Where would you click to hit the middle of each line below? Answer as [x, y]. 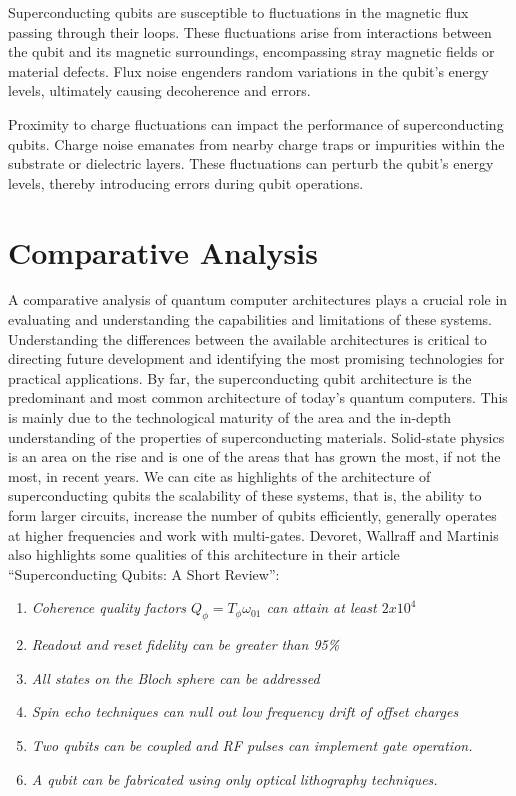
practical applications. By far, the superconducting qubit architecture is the [240, 377]
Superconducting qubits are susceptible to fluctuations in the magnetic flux [238, 12]
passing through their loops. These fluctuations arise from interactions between [250, 31]
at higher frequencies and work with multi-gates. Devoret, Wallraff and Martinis [253, 534]
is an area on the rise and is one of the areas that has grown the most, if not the [254, 456]
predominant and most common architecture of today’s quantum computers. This [258, 397]
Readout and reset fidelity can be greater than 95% [185, 644]
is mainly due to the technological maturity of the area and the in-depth [230, 417]
